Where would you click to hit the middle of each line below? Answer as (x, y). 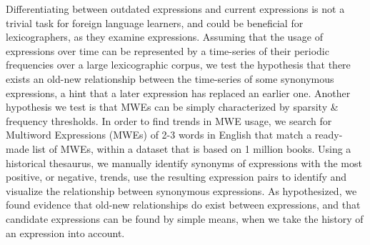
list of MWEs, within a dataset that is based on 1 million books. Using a (192, 148)
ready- (329, 135)
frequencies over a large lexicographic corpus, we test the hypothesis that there (178, 65)
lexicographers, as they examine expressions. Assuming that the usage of (165, 37)
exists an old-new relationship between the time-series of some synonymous (170, 78)
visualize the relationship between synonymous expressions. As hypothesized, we (181, 190)
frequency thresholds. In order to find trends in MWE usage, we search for (169, 120)
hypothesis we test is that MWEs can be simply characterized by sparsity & (172, 107)
